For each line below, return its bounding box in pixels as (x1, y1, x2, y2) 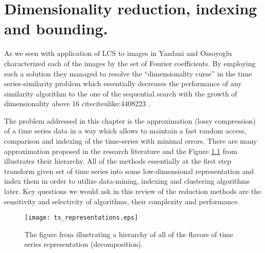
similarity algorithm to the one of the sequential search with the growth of (4, 88, 237, 99)
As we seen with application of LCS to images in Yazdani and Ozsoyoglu (4, 48, 232, 59)
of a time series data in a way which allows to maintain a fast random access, (4, 125, 247, 136)
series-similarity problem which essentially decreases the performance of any (4, 78, 242, 89)
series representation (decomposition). (25, 239, 143, 249)
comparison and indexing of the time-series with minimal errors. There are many (4, 135, 257, 146)
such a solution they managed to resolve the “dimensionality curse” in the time (4, 68, 252, 79)
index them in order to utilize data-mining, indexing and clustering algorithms (4, 176, 250, 186)
